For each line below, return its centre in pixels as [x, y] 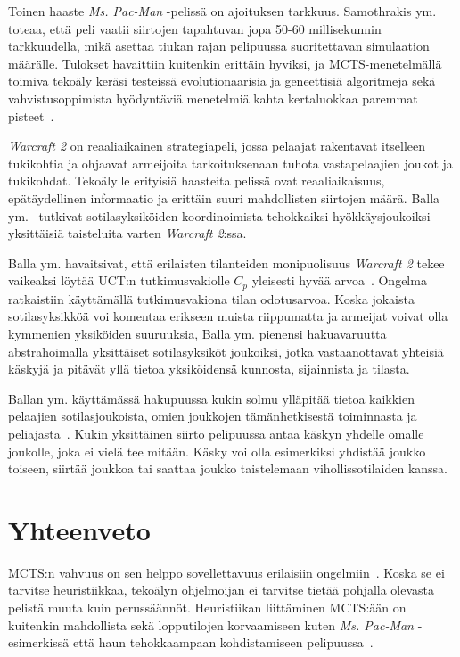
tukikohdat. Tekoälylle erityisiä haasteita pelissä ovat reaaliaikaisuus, [197, 181]
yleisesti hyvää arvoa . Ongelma [339, 280]
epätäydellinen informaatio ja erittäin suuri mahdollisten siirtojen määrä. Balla [224, 197]
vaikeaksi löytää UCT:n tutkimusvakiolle [119, 280]
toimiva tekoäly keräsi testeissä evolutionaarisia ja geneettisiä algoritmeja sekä [222, 81]
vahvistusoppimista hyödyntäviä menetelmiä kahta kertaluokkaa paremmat [213, 98]
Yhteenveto [79, 529]
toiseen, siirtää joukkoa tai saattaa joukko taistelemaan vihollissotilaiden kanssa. [228, 468]
